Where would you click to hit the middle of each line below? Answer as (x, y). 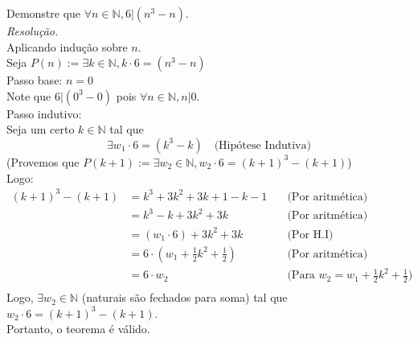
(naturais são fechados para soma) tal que (184, 297)
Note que (29, 95)
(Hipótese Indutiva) (262, 145)
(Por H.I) (310, 235)
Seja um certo (41, 129)
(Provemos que (43, 161)
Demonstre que (44, 13)
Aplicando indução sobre (67, 46)
